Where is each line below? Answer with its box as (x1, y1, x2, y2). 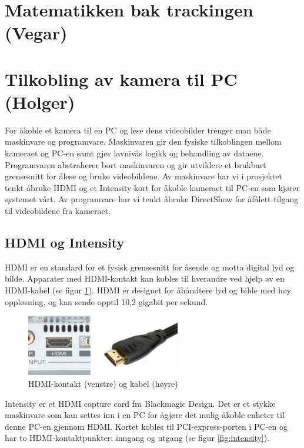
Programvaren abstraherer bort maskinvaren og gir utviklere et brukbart (5, 158, 266, 170)
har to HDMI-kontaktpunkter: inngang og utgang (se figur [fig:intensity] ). (5, 432, 270, 444)
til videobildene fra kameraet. (5, 205, 111, 217)
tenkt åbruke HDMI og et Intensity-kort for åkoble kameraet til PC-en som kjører (5, 181, 300, 193)
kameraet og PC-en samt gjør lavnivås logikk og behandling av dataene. (5, 147, 264, 159)
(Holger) (5, 89, 75, 113)
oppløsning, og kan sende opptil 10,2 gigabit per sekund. (5, 295, 208, 307)
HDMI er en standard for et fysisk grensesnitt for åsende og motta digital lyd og (5, 260, 295, 273)
